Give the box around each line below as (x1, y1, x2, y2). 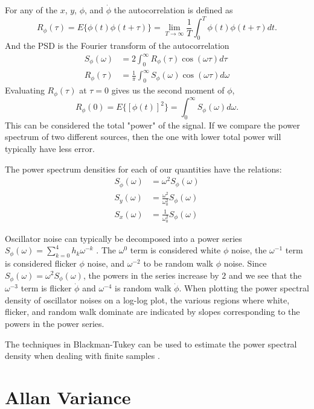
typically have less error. (5, 142, 95, 155)
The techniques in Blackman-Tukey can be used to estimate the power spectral (5, 337, 297, 350)
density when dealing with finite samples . (5, 349, 160, 362)
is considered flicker (5, 256, 77, 269)
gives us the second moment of (111, 84, 225, 97)
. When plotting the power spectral (179, 282, 309, 294)
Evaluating (5, 84, 45, 97)
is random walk (115, 282, 171, 294)
